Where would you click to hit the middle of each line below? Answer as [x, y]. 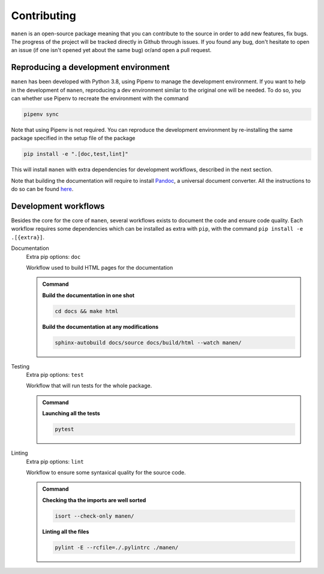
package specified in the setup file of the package [73, 138]
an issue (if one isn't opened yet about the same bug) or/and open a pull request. [111, 50]
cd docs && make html [87, 311]
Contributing [43, 16]
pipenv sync [41, 114]
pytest [64, 429]
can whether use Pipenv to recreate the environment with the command [100, 98]
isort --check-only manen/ [94, 516]
